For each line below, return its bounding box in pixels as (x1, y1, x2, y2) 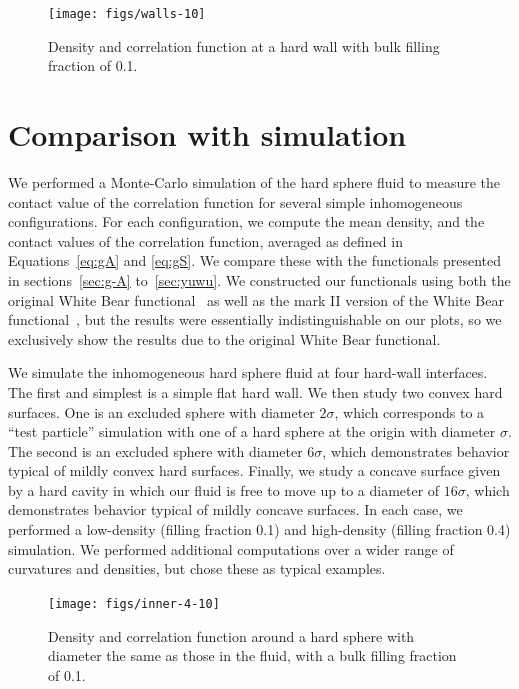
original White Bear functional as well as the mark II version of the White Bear (8, 289, 504, 310)
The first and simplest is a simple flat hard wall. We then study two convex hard (8, 381, 503, 402)
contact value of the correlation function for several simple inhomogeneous (8, 191, 463, 212)
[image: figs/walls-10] (48, 7, 206, 21)
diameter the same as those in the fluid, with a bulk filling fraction (48, 645, 457, 666)
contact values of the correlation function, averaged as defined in (8, 230, 403, 251)
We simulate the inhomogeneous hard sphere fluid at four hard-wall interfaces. (8, 362, 488, 383)
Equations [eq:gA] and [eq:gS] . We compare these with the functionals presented (8, 250, 501, 271)
